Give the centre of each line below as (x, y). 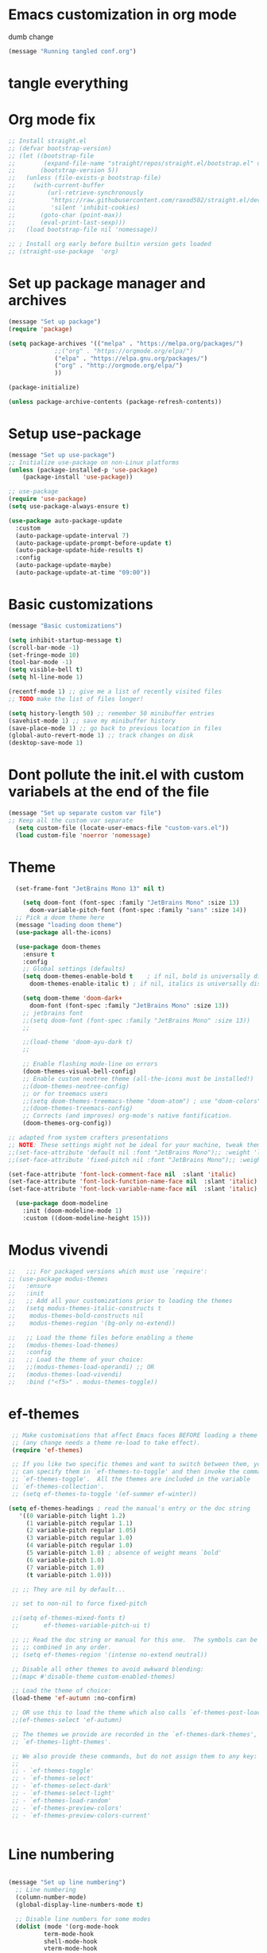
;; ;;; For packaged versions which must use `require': (108, 1271)
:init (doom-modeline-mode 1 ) (73, 1211)
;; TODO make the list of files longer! (76, 699)
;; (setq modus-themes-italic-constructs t (85, 1309)
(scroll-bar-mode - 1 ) (44, 648)
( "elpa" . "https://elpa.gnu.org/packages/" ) (131, 358)
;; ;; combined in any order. (62, 1647)
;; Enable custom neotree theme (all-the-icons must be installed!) (138, 1078)
